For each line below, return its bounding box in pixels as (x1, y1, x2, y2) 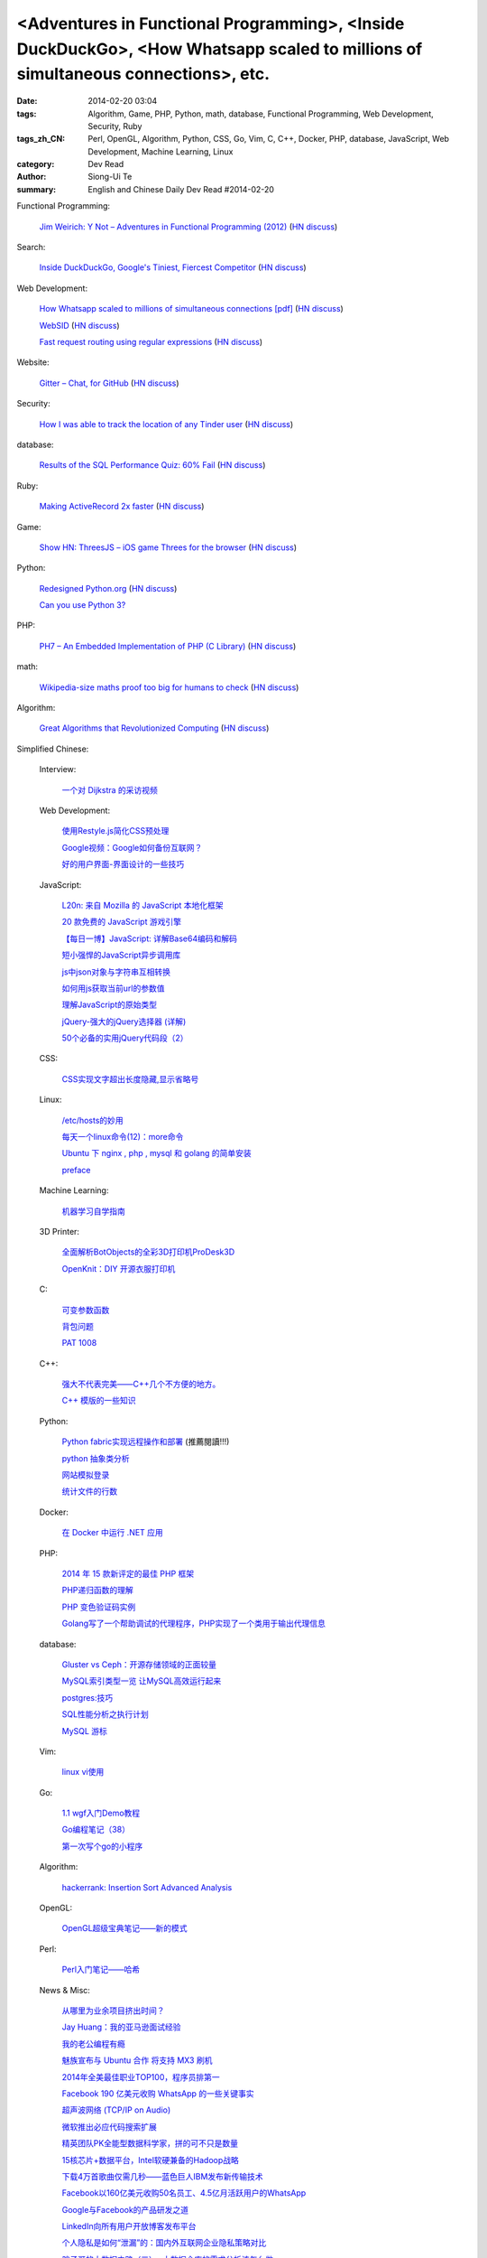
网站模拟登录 (61, 1470, 110, 1480)
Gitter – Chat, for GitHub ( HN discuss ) (39, 378, 179, 388)
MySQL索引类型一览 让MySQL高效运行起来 (61, 1675, 222, 1686)
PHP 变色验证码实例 (61, 1601, 136, 1612)
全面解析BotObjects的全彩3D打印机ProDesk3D (61, 1246, 235, 1257)
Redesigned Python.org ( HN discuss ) (39, 583, 178, 593)
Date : (16, 96, 38, 107)
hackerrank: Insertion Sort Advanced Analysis (61, 1881, 233, 1892)
